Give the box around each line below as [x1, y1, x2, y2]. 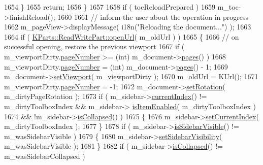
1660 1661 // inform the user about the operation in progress [57, 11, 249, 22]
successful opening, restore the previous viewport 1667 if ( [4, 41, 185, 52]
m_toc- [217, 2, 241, 12]
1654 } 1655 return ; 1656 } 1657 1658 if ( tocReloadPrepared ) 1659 [4, 2, 215, 12]
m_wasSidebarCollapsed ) [4, 150, 85, 161]
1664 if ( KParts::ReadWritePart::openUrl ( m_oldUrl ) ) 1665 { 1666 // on [4, 31, 239, 42]
